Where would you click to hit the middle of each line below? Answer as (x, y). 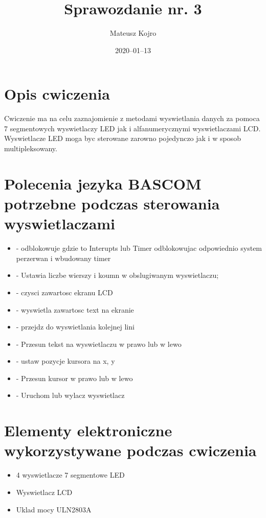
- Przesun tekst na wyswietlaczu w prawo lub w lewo (99, 344)
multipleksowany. (31, 148)
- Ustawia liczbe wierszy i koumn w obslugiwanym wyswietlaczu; (117, 275)
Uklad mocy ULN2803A (54, 509)
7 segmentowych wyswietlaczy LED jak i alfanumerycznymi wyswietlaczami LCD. (132, 128)
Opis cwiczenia (57, 94)
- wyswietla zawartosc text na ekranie (75, 309)
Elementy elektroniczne (88, 430)
